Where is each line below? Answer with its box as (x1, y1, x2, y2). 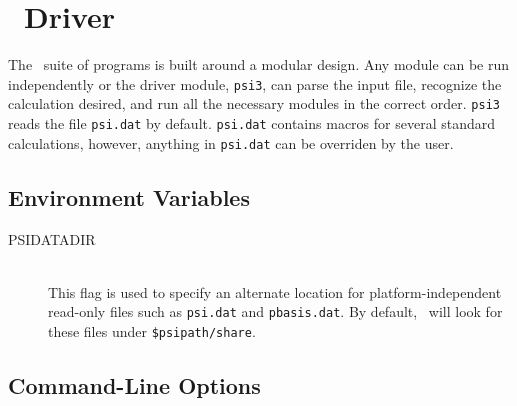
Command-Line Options (8, 370, 261, 401)
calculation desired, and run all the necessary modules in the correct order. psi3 (8, 93, 500, 114)
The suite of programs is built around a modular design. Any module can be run (8, 54, 510, 75)
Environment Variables (8, 181, 250, 212)
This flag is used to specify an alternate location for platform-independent (48, 281, 502, 302)
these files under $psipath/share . (48, 320, 256, 341)
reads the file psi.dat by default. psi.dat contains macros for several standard (8, 113, 495, 134)
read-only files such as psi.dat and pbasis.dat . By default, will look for (48, 301, 503, 322)
